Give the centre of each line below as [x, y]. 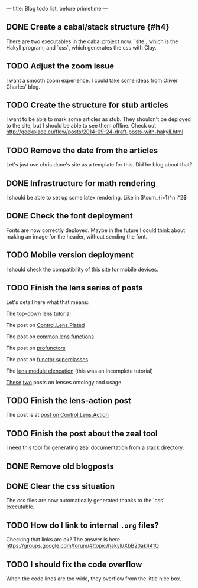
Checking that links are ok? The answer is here [63, 540]
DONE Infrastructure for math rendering [81, 183]
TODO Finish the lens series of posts [74, 288]
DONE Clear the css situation [61, 486]
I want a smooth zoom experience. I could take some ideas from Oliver [92, 80]
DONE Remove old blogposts [60, 466]
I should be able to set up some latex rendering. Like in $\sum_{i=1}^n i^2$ [97, 198]
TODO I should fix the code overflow [74, 564]
